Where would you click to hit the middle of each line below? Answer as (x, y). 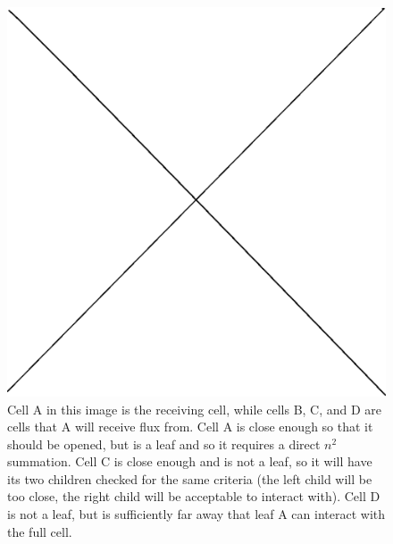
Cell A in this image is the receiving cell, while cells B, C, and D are (195, 409)
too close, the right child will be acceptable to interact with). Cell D (194, 496)
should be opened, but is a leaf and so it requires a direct (164, 444)
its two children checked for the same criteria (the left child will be (190, 478)
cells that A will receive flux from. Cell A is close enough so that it (190, 427)
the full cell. (40, 531)
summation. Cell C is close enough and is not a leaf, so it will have (190, 461)
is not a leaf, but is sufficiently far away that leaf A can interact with (196, 514)
